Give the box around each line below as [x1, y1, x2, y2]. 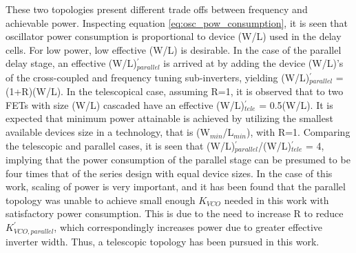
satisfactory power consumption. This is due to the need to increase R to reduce [6, 206, 344, 221]
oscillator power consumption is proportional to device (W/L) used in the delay [6, 29, 342, 43]
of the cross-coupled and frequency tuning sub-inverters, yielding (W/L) [6, 70, 310, 84]
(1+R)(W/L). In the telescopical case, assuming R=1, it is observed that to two [6, 84, 344, 99]
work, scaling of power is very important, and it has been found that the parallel [6, 179, 346, 194]
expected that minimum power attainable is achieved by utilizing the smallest [6, 111, 333, 125]
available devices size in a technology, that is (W [6, 125, 210, 139]
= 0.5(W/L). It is [259, 97, 333, 112]
